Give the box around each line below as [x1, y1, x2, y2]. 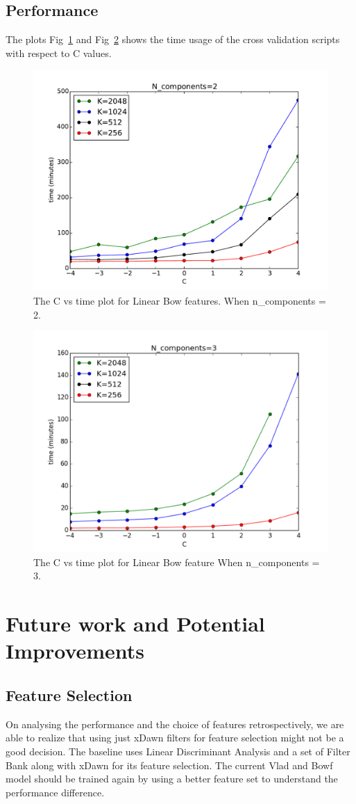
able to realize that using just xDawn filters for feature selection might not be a [6, 730, 344, 745]
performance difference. [6, 785, 105, 799]
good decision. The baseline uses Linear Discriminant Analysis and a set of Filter [6, 743, 350, 758]
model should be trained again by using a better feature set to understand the [6, 771, 338, 786]
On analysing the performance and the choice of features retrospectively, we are [6, 716, 344, 731]
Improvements [6, 636, 145, 665]
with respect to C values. [6, 45, 112, 60]
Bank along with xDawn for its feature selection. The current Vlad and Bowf [6, 757, 333, 772]
